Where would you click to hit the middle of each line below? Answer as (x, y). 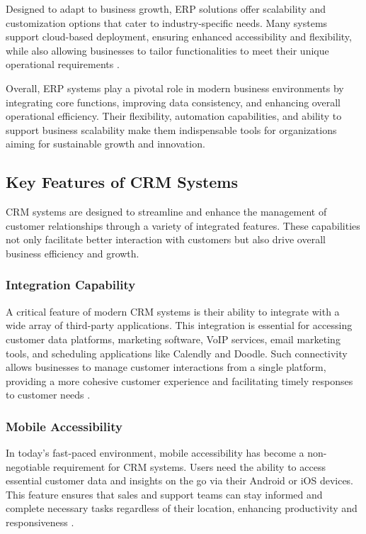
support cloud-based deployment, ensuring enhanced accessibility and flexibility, (179, 37)
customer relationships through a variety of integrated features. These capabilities (183, 225)
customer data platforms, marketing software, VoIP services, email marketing (173, 339)
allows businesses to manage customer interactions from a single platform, (166, 367)
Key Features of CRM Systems (122, 182)
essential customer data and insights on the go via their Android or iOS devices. (180, 480)
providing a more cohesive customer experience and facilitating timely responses (179, 380)
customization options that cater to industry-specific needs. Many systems (167, 22)
